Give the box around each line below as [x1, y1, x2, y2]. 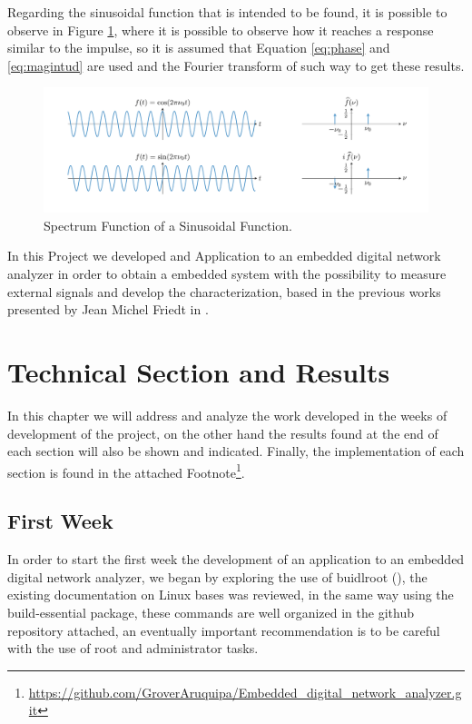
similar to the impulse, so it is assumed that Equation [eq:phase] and [7, 38, 390, 57]
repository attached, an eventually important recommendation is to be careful [7, 620, 440, 640]
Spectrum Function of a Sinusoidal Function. [44, 215, 292, 234]
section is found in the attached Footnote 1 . [7, 460, 245, 481]
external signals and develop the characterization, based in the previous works [7, 282, 441, 301]
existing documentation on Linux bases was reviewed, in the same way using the [7, 585, 454, 604]
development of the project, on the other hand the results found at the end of [7, 423, 438, 442]
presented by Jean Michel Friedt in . [7, 300, 209, 319]
